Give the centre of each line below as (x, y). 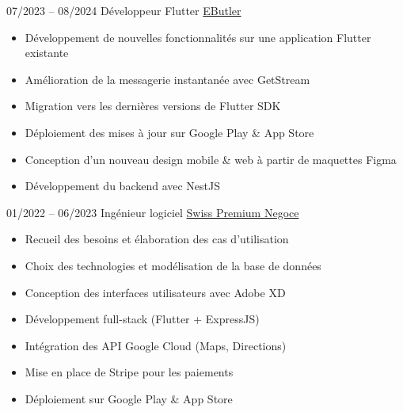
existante (47, 53)
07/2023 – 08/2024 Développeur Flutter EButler (124, 10)
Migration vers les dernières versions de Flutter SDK (153, 106)
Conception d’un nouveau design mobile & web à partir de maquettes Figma (211, 159)
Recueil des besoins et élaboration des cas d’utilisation (157, 239)
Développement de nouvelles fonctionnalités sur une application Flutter (198, 37)
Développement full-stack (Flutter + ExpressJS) (142, 319)
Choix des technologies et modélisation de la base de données (173, 265)
